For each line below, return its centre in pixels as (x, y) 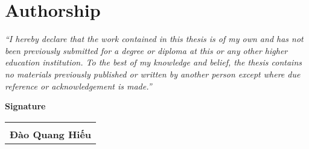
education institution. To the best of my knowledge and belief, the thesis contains (154, 62)
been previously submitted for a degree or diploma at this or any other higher (146, 50)
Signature (25, 106)
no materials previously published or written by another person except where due (153, 74)
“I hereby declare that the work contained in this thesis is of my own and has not (154, 39)
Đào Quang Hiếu (51, 134)
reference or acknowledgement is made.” (78, 86)
